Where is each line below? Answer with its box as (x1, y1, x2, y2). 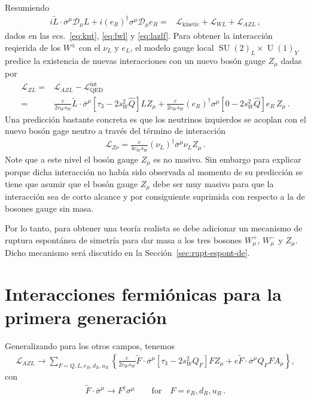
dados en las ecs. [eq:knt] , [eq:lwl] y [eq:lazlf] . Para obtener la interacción (5, 29, 273, 42)
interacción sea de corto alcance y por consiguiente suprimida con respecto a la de (5, 190, 305, 203)
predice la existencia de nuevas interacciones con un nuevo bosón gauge (5, 54, 266, 66)
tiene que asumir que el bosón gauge (5, 177, 138, 190)
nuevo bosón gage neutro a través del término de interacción (5, 124, 225, 137)
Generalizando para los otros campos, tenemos (5, 340, 175, 352)
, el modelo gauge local (130, 41, 214, 53)
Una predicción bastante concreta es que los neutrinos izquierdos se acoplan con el (5, 112, 306, 125)
